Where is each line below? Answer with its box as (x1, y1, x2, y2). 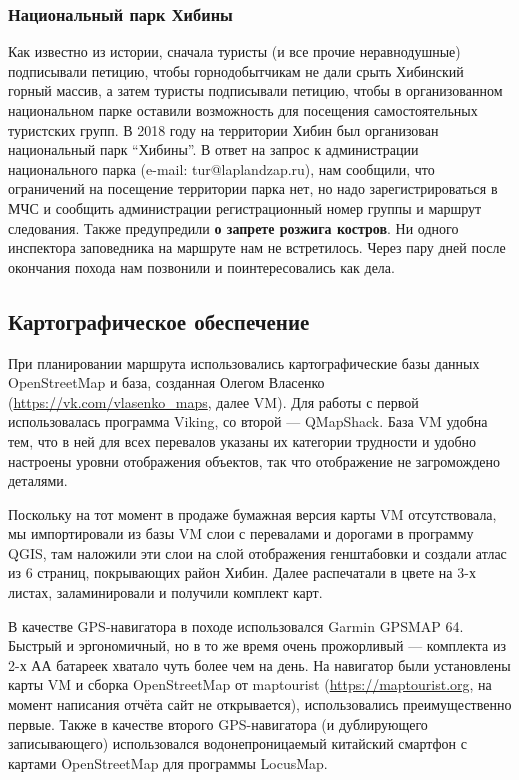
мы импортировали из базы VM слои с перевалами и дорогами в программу (8, 523, 474, 544)
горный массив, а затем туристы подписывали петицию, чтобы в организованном (8, 80, 503, 101)
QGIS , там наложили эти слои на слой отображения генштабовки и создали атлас (8, 542, 507, 563)
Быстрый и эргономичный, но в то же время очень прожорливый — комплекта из (8, 635, 507, 656)
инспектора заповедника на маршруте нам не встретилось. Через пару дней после (8, 237, 506, 258)
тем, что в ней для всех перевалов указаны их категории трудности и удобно (8, 430, 477, 451)
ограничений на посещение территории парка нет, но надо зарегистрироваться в (8, 178, 498, 199)
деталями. (8, 470, 68, 491)
